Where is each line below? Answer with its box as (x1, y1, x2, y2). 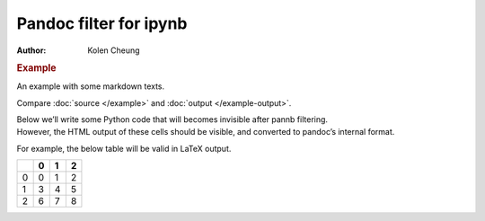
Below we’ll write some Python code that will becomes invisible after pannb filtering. (16, 113, 328, 125)
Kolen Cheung (87, 45, 140, 56)
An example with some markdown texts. (16, 81, 165, 92)
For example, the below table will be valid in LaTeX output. (16, 143, 232, 154)
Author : (16, 45, 47, 56)
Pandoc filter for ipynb (16, 13, 188, 33)
